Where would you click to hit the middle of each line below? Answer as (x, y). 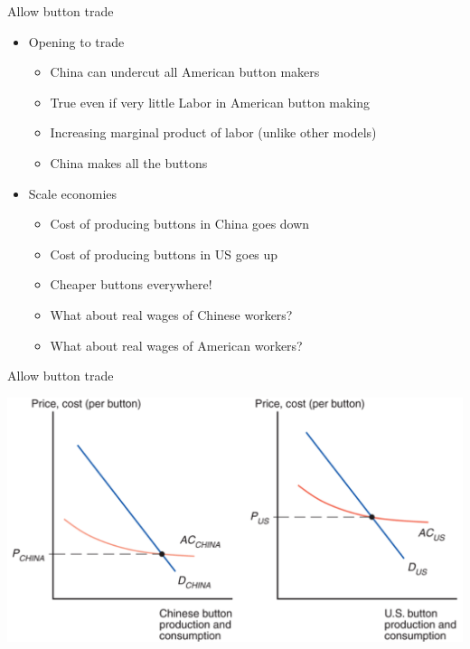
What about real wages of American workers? (176, 345)
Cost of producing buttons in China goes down (180, 224)
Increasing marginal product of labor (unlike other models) (213, 132)
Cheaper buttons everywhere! (131, 284)
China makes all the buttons (129, 162)
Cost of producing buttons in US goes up (164, 254)
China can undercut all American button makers (185, 72)
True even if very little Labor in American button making (210, 102)
